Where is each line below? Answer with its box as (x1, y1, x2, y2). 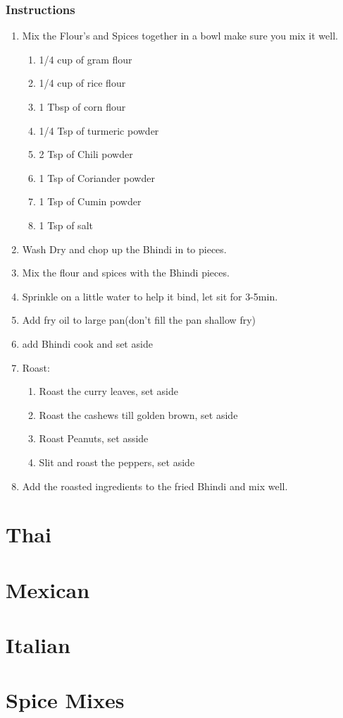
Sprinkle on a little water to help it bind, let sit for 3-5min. (22, 288, 278, 303)
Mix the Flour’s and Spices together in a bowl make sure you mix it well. (22, 28, 338, 43)
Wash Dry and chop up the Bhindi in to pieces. (22, 241, 227, 256)
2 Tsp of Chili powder (39, 147, 133, 162)
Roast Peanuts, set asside (39, 431, 149, 446)
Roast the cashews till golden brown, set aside (39, 407, 238, 422)
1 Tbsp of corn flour (39, 99, 126, 114)
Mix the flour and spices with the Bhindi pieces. (22, 265, 230, 280)
